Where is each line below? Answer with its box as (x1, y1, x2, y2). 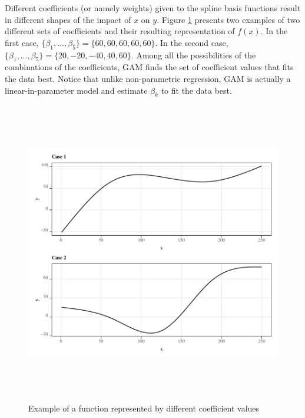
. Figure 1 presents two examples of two (157, 13, 300, 25)
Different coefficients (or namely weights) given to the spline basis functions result (5, 2, 301, 14)
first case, (5, 36, 39, 48)
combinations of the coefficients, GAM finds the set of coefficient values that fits (5, 61, 294, 73)
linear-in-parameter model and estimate (5, 84, 148, 96)
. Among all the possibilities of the (131, 48, 256, 61)
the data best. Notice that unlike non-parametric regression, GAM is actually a (5, 72, 291, 84)
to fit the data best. (161, 84, 232, 96)
